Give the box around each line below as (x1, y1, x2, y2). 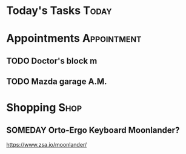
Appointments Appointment (6, 32, 142, 46)
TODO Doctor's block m (6, 55, 98, 66)
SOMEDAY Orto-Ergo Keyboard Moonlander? (6, 125, 180, 135)
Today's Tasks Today (6, 4, 112, 18)
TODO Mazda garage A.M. (6, 77, 107, 87)
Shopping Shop (6, 101, 82, 114)
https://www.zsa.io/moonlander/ (6, 141, 87, 149)
